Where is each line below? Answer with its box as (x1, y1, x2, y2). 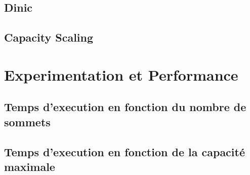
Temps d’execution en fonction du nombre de (4, 99, 246, 115)
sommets (4, 114, 51, 129)
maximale (4, 158, 55, 174)
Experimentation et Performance (4, 64, 238, 85)
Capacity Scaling (4, 29, 94, 45)
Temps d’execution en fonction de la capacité (4, 144, 245, 159)
